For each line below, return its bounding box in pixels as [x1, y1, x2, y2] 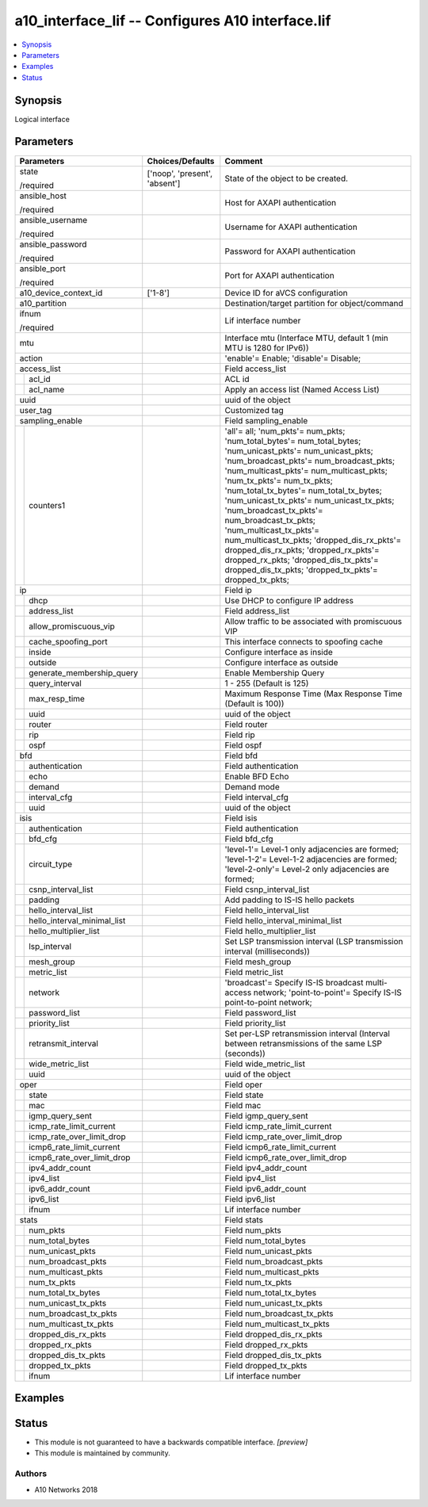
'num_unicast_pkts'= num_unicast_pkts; [224, 445, 374, 456]
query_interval [29, 678, 82, 689]
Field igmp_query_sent [224, 1110, 308, 1121]
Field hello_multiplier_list [224, 925, 316, 936]
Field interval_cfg [224, 791, 289, 802]
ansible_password [19, 239, 87, 250]
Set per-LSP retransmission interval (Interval [224, 1027, 390, 1038]
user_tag [19, 404, 52, 415]
